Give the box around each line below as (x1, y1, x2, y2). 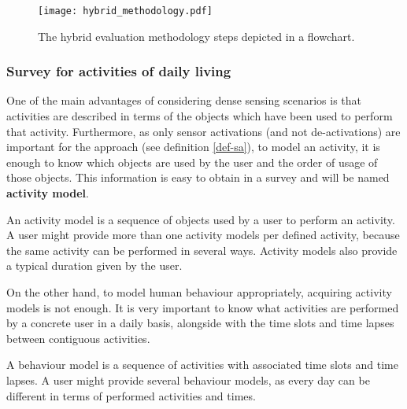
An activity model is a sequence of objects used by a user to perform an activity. (6, 211, 395, 227)
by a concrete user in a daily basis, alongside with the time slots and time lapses (6, 315, 394, 331)
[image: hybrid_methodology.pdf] (38, 6, 213, 17)
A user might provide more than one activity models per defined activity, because (6, 227, 400, 243)
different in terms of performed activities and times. (6, 387, 256, 403)
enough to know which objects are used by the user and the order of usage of (6, 153, 378, 170)
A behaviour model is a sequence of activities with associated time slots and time (6, 356, 398, 373)
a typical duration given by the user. (6, 257, 183, 274)
